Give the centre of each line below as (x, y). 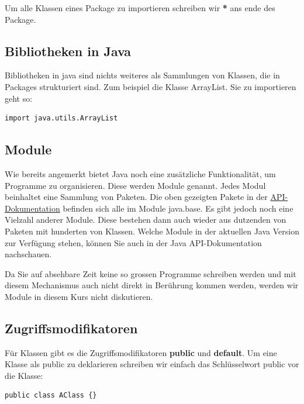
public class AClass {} (51, 396)
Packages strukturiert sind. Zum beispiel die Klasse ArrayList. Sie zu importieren (151, 86)
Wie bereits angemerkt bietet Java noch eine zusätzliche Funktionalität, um (140, 173)
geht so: (19, 98)
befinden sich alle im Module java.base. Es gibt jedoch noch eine (178, 208)
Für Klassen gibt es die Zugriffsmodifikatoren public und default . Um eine (141, 352)
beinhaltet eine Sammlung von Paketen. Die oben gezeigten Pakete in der (136, 197)
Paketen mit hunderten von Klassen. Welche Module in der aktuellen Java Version (152, 231)
